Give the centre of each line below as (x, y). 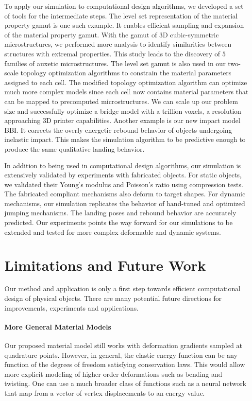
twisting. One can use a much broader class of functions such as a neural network (126, 383)
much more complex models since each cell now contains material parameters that (126, 92)
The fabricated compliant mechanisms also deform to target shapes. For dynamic (125, 194)
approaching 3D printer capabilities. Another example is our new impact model (122, 120)
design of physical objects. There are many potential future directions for (113, 298)
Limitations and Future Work (105, 265)
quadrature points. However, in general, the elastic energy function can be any (121, 355)
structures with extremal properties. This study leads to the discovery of (112, 53)
